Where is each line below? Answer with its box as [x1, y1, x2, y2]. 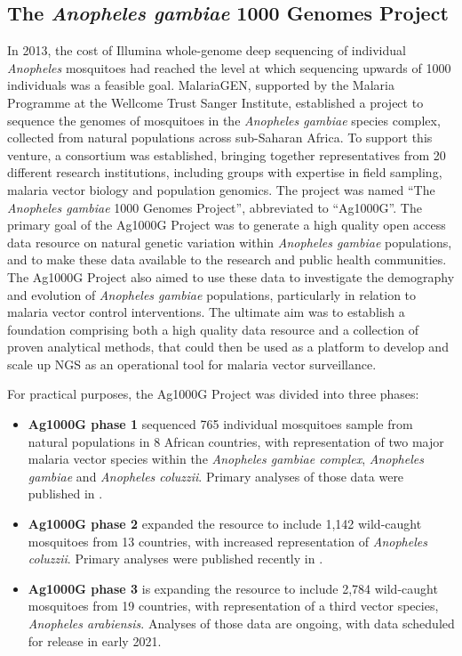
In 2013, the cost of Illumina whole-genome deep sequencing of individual [7, 41, 406, 60]
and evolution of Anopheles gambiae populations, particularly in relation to [7, 285, 417, 304]
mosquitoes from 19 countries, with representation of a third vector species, [28, 596, 439, 615]
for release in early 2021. [28, 631, 162, 650]
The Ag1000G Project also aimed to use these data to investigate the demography [7, 267, 455, 286]
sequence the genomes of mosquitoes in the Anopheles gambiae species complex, [7, 110, 441, 129]
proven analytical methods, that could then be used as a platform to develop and [7, 337, 449, 356]
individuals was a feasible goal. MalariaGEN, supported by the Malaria [7, 76, 394, 94]
